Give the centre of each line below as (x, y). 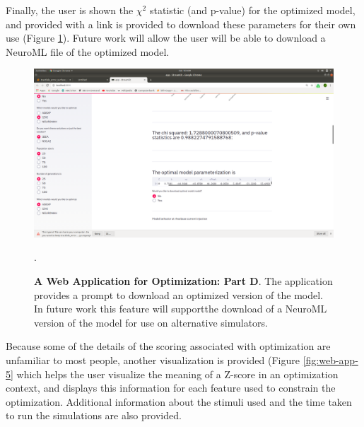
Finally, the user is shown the (70, 10)
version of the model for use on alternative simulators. (151, 322)
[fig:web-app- (330, 360)
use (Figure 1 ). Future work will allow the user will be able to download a (166, 38)
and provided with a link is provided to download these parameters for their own (181, 24)
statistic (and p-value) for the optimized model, (252, 10)
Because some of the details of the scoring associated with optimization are (168, 346)
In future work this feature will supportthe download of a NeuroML (181, 309)
